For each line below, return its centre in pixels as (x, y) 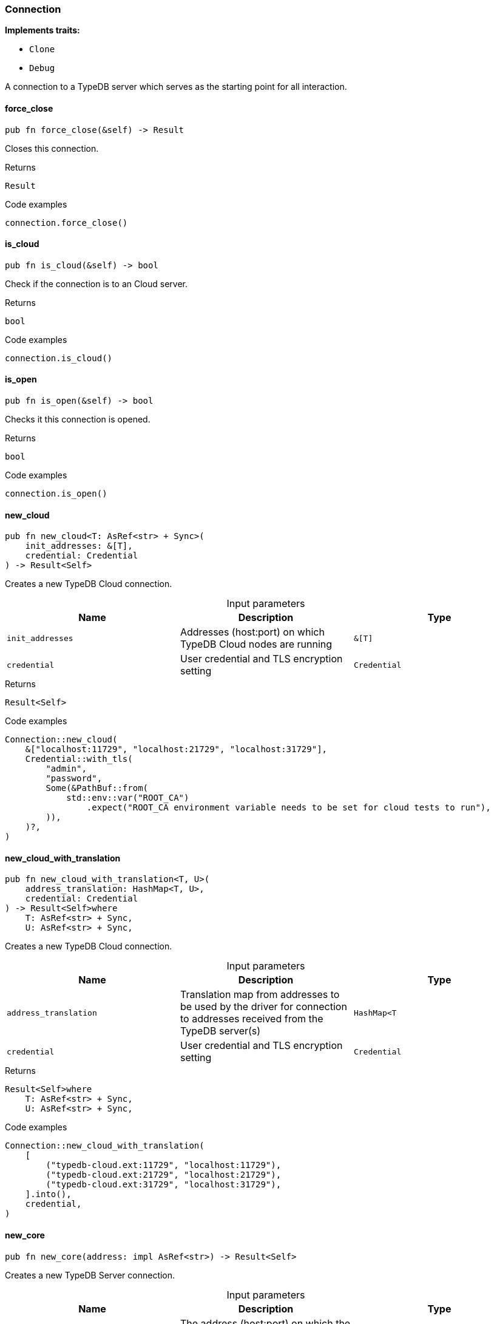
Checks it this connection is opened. (78, 419)
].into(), (48, 1194)
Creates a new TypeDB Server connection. (90, 1275)
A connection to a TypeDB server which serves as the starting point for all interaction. (176, 87)
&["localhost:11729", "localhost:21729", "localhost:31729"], (176, 749)
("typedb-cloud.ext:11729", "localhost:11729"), (164, 1165)
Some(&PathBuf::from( (97, 788)
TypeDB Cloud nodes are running (256, 644)
